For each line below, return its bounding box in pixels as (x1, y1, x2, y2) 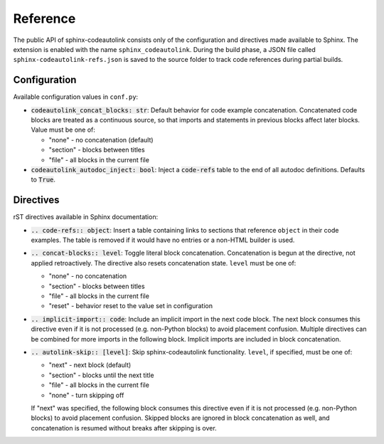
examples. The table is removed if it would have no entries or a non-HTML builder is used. (31, 236, 295, 245)
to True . (31, 175, 56, 184)
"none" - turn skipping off (48, 391, 124, 399)
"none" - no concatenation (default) (48, 135, 154, 144)
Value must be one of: (31, 125, 96, 134)
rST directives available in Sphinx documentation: (13, 213, 159, 221)
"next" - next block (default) (48, 361, 132, 369)
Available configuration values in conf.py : (13, 92, 139, 101)
